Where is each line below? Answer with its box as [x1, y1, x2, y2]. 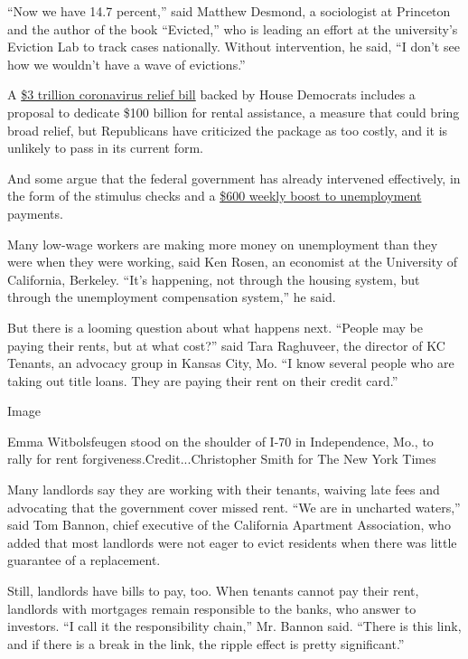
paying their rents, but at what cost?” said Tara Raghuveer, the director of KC [7, 335, 445, 354]
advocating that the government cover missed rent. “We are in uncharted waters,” [7, 497, 461, 516]
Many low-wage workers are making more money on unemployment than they [7, 234, 438, 253]
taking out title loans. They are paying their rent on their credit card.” [7, 371, 398, 390]
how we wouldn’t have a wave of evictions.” [7, 54, 246, 73]
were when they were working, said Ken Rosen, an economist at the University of [7, 252, 457, 271]
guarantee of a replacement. [7, 551, 161, 570]
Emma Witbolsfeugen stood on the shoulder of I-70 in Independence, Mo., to [7, 431, 434, 450]
